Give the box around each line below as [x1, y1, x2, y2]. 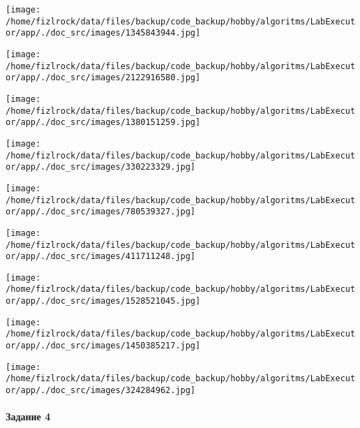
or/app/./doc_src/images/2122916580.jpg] [6, 73, 201, 83]
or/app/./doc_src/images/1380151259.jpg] [6, 117, 201, 128]
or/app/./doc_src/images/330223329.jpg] [6, 162, 196, 172]
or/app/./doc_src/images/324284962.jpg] [6, 385, 196, 396]
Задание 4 [6, 409, 51, 424]
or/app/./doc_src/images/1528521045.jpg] [6, 296, 201, 307]
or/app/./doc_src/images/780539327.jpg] [6, 207, 196, 217]
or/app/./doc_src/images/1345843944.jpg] [6, 28, 201, 38]
